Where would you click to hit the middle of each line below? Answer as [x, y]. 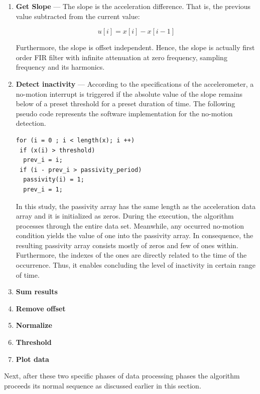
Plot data [32, 359]
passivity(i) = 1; [54, 180]
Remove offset [41, 308]
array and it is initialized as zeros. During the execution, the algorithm [125, 216]
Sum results [37, 291]
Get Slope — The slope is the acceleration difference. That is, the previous [133, 6]
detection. [31, 123]
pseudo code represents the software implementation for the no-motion [124, 113]
